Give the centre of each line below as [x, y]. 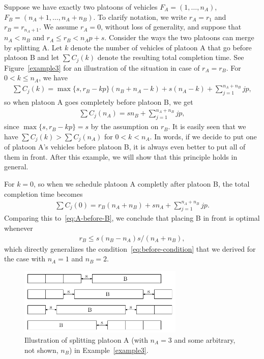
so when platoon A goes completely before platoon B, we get [99, 102]
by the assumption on [125, 126]
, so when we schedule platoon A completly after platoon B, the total [142, 183]
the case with [25, 259]
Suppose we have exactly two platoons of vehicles [81, 7]
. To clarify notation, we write [140, 17]
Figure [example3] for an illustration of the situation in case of [102, 67]
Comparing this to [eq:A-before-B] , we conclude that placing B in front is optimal [132, 218]
